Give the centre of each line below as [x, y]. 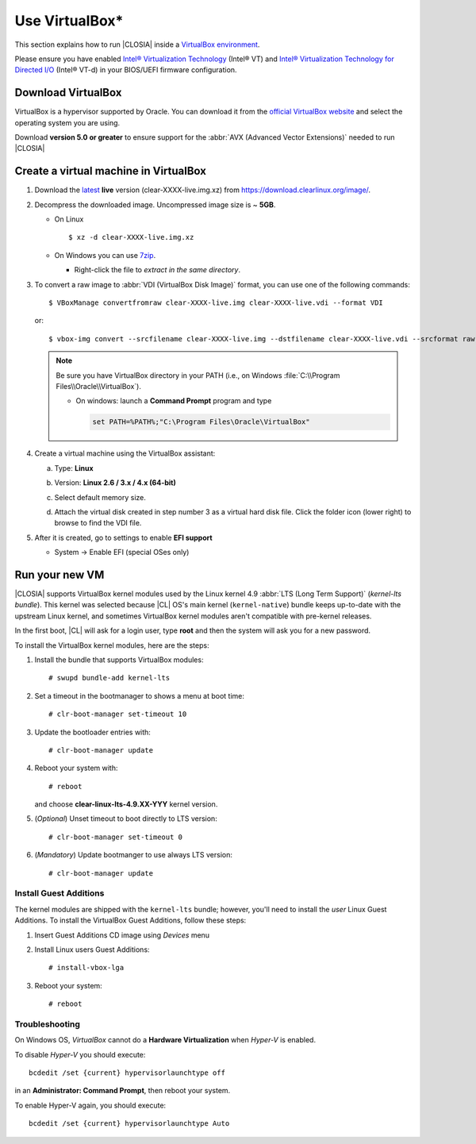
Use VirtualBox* [69, 21]
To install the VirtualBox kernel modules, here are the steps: [112, 645]
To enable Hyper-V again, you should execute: [90, 1105]
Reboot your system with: [76, 768]
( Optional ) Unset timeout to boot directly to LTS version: [126, 819]
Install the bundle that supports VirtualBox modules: [119, 660]
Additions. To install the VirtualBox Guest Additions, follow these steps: [131, 920]
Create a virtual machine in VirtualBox [110, 171]
